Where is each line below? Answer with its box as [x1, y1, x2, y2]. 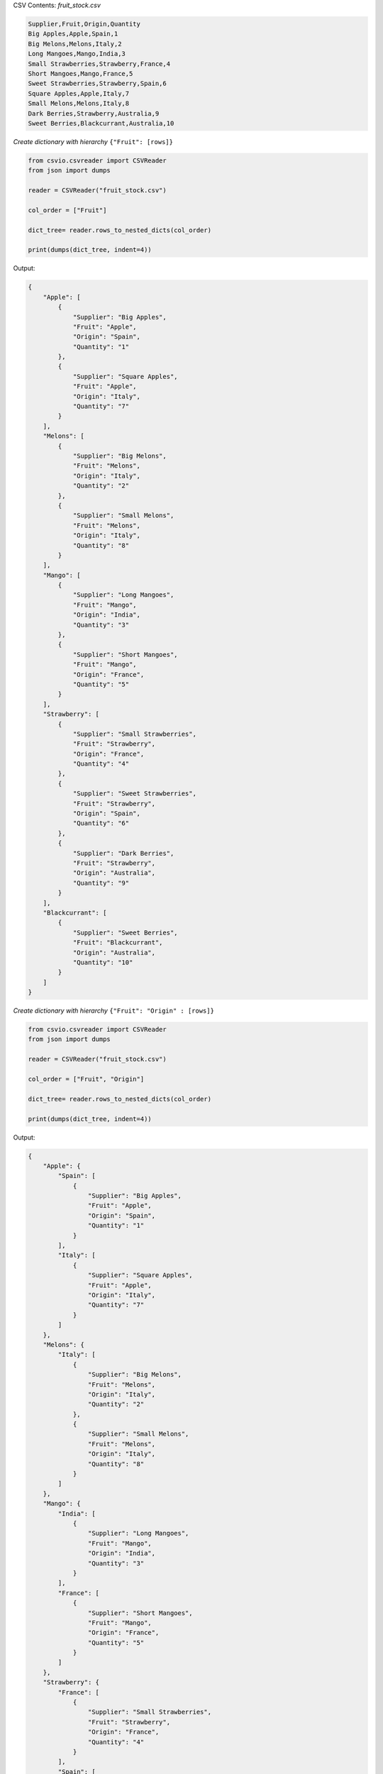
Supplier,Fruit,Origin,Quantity [28, 20, 141, 28]
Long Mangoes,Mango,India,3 [28, 50, 126, 58]
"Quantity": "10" [72, 958, 133, 966]
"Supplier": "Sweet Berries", [72, 928, 178, 937]
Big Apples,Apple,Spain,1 [28, 30, 118, 38]
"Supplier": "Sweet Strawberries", [72, 790, 196, 798]
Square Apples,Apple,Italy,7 [28, 89, 130, 97]
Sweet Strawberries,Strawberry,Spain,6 [28, 79, 167, 88]
